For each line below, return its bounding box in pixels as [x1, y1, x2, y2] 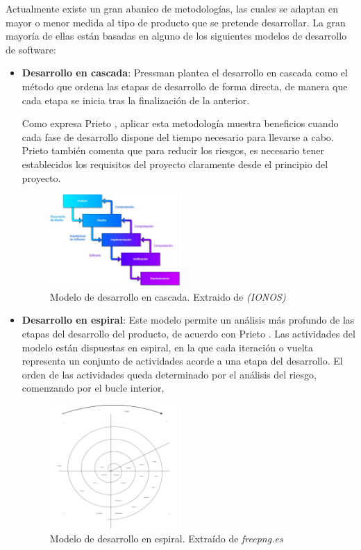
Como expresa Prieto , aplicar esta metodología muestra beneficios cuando [22, 116, 339, 131]
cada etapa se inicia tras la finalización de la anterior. [22, 92, 250, 107]
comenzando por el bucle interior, [22, 381, 165, 395]
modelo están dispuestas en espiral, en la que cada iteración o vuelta [22, 340, 314, 354]
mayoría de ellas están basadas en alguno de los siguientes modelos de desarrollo [6, 28, 347, 43]
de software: [6, 42, 56, 56]
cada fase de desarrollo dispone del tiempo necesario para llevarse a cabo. [22, 129, 334, 144]
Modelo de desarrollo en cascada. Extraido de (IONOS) [49, 289, 286, 303]
